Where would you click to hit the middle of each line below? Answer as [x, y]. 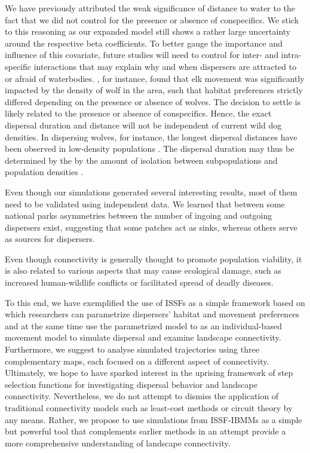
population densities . [44, 172]
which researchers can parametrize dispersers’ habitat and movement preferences [152, 314]
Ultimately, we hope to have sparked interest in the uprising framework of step [149, 373]
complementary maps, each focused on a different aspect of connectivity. [137, 361]
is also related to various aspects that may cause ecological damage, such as [143, 270]
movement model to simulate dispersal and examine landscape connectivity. [143, 337]
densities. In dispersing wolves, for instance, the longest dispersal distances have [151, 137]
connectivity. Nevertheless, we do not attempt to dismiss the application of [142, 396]
